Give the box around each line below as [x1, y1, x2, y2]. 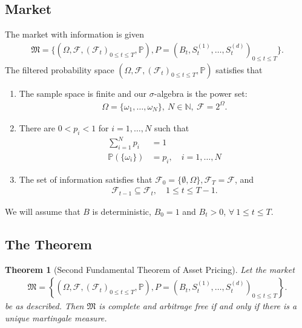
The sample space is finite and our [19, 87, 147, 99]
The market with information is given [5, 28, 144, 41]
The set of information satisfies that [19, 172, 153, 185]
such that [154, 121, 189, 134]
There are [19, 121, 55, 134]
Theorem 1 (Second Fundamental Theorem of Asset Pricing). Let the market [5, 263, 295, 275]
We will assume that [5, 205, 80, 217]
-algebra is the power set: [154, 87, 248, 99]
